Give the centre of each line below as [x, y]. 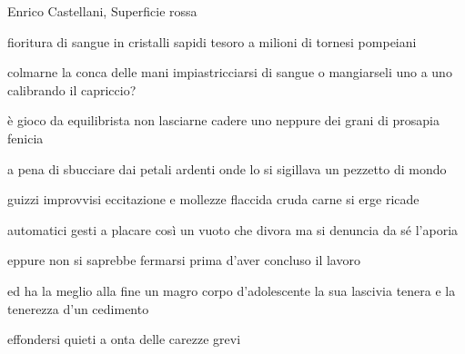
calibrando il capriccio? [72, 89]
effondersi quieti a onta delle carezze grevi [124, 339]
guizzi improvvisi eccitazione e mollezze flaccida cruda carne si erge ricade [213, 199]
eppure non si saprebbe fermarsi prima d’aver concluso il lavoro [184, 260]
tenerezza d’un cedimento [78, 308]
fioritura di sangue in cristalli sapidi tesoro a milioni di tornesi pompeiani [212, 41]
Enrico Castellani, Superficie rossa [102, 11]
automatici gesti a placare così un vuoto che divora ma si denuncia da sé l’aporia [233, 229]
